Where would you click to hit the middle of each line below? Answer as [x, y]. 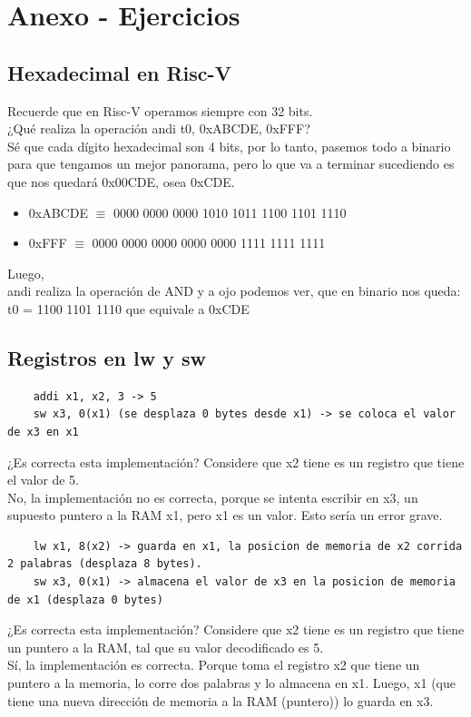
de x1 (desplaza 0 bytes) [85, 599]
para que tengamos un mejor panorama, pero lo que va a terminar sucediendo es [231, 164]
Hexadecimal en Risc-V [119, 72]
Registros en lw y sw [107, 357]
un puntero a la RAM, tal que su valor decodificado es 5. [166, 647]
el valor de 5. [43, 480]
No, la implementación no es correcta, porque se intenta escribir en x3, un [213, 497]
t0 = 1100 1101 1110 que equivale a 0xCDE [128, 308]
